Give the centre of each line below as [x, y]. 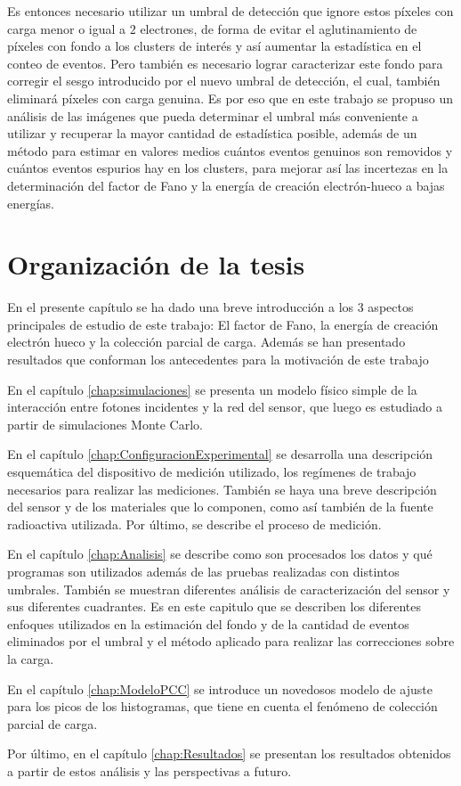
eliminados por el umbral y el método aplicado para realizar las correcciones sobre [231, 641]
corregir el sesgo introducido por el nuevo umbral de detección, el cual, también [224, 81]
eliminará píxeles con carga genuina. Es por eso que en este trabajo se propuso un [230, 98]
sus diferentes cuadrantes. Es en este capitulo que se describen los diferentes [214, 606]
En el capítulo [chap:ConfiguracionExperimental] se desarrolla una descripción [220, 454]
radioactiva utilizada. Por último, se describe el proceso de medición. [194, 524]
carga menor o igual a [67, 28]
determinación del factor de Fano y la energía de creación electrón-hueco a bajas [226, 185]
